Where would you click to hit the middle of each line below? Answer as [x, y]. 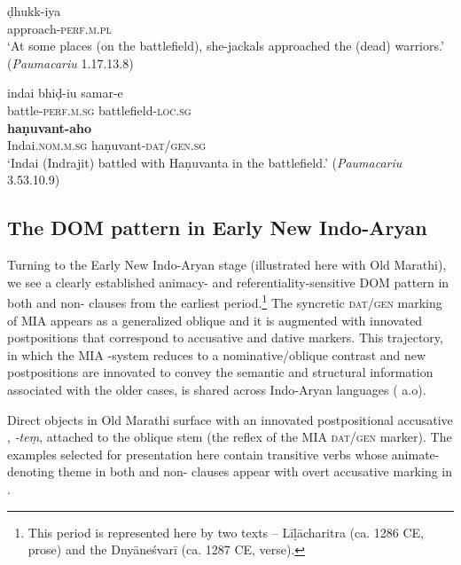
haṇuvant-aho [50, 127]
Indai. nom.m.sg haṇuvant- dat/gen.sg [107, 145]
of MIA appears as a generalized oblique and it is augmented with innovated [215, 320]
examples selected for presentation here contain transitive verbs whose [198, 454]
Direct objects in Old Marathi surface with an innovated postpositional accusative [230, 419]
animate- [415, 454]
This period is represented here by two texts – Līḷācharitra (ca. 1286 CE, [226, 532]
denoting [31, 471]
